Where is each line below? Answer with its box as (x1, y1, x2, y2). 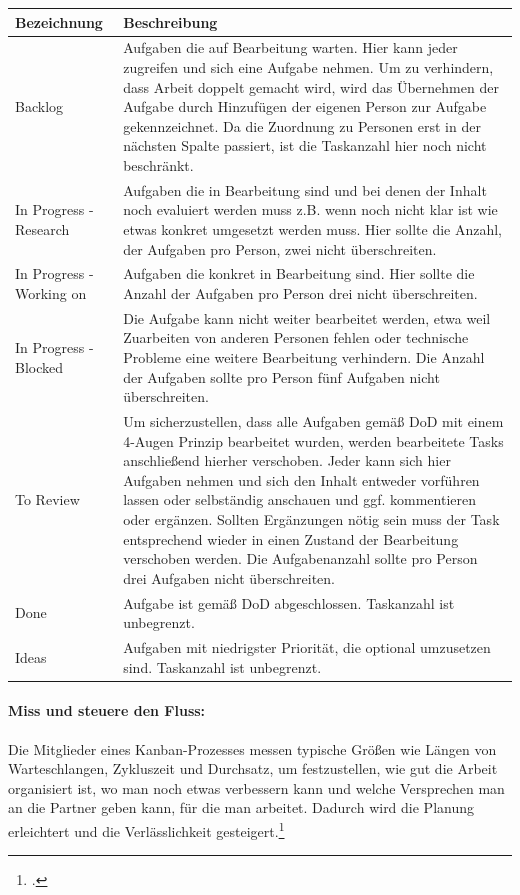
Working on (15, 282, 87, 303)
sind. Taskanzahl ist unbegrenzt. (123, 656, 322, 677)
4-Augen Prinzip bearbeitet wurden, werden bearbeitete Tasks (123, 430, 504, 451)
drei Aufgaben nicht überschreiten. (123, 567, 335, 588)
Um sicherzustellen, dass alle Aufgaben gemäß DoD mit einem (123, 411, 504, 432)
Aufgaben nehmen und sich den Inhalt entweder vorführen (123, 469, 480, 490)
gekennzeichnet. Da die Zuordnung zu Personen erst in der (123, 115, 481, 136)
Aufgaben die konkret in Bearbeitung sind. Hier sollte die (123, 263, 475, 284)
